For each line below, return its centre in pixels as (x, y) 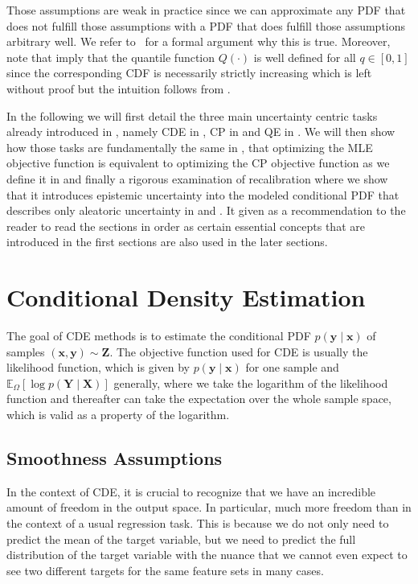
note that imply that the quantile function (111, 57)
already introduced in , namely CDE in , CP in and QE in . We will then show (201, 132)
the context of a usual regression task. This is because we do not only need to (198, 522)
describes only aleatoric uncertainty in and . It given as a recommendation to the (206, 210)
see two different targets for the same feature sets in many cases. (165, 570)
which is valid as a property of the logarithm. (118, 414)
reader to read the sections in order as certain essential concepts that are (186, 226)
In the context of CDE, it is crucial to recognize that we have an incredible (191, 491)
